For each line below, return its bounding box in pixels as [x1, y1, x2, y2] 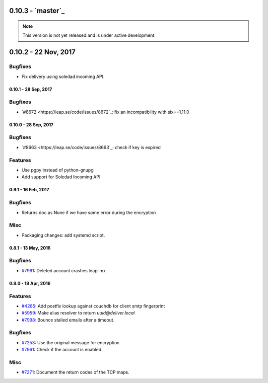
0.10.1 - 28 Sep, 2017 [9, 86, 52, 92]
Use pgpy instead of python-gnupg [21, 167, 94, 173]
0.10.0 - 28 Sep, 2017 [9, 122, 54, 128]
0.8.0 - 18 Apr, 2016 [9, 280, 51, 286]
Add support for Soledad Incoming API [21, 174, 101, 180]
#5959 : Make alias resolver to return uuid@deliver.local [21, 310, 135, 316]
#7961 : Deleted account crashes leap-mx [21, 267, 106, 273]
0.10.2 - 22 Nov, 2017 [9, 48, 75, 57]
